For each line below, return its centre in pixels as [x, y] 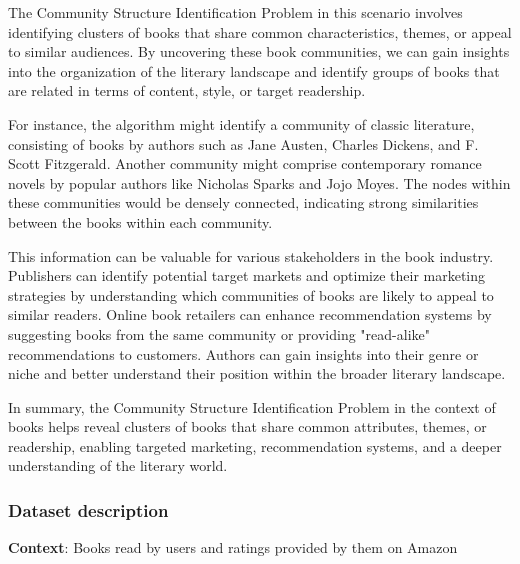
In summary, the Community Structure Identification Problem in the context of [252, 406]
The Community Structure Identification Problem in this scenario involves [235, 12]
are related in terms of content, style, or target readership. [187, 90]
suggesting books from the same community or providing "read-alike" [219, 333]
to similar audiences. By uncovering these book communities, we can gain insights [259, 51]
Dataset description [88, 509]
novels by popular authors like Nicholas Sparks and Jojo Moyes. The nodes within [259, 182]
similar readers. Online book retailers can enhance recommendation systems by [250, 314]
